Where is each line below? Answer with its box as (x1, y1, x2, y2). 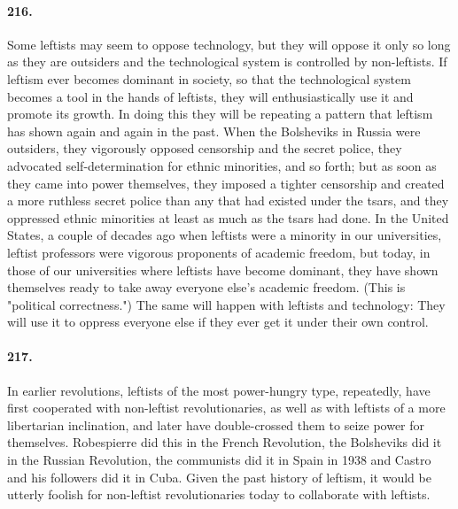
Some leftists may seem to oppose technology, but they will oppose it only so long (7, 35, 451, 53)
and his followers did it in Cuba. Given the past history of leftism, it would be (7, 467, 431, 486)
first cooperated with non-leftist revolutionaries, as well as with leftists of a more (7, 398, 446, 417)
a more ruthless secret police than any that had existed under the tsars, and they (7, 191, 449, 210)
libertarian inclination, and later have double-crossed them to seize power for (7, 415, 425, 434)
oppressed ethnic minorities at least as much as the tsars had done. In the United (7, 208, 449, 227)
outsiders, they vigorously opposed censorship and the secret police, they (7, 139, 402, 158)
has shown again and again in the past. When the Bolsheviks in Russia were (7, 121, 421, 140)
